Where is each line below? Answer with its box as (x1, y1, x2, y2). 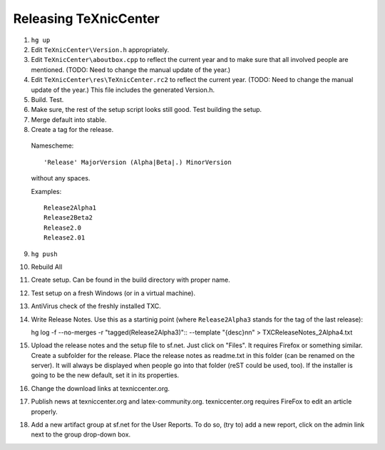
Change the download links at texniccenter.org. (31, 384, 170, 392)
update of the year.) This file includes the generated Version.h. (31, 86, 215, 94)
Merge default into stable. (31, 115, 107, 124)
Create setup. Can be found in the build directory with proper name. (31, 275, 231, 285)
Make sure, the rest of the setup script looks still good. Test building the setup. (31, 106, 262, 114)
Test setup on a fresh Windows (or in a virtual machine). (31, 289, 196, 297)
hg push (31, 250, 58, 258)
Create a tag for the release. (31, 126, 114, 134)
